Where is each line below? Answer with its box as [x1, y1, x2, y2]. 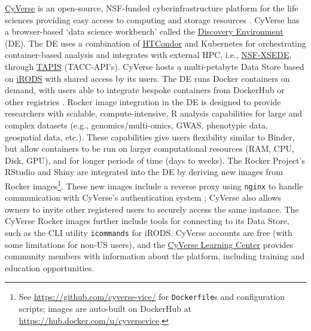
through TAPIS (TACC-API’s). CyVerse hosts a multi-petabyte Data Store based [5, 60, 304, 72]
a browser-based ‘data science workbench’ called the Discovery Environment [5, 25, 283, 38]
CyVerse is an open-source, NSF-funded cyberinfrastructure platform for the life [5, 2, 298, 14]
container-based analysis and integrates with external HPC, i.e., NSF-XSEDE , [5, 48, 292, 61]
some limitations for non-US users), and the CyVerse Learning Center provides [5, 238, 294, 250]
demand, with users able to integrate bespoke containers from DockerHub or [5, 84, 285, 96]
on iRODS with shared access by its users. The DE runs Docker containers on [5, 72, 290, 84]
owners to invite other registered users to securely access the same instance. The [5, 203, 299, 215]
